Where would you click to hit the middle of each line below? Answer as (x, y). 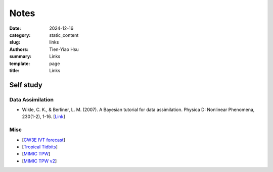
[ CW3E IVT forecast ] (43, 140)
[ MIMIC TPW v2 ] (39, 161)
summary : (20, 56)
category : (20, 35)
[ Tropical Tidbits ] (40, 147)
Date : (15, 28)
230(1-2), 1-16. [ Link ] (43, 117)
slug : (15, 42)
